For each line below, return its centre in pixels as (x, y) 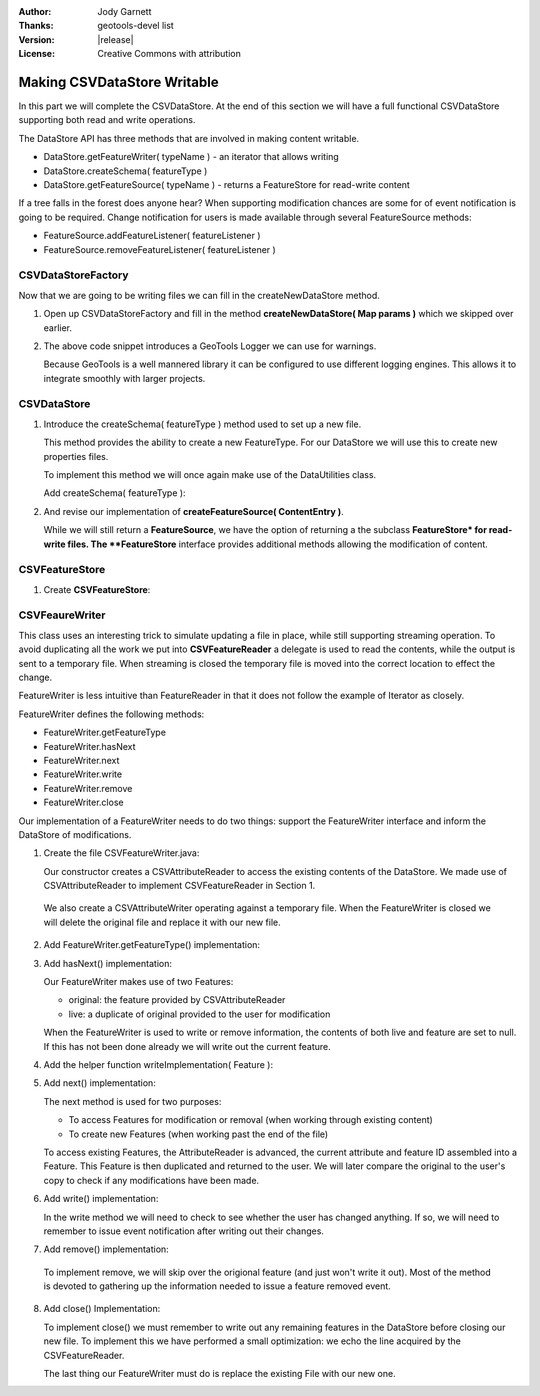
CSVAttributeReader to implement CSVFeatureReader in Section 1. (179, 886)
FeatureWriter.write (83, 774)
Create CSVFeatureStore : (97, 589)
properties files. (76, 456)
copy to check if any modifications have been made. (151, 1180)
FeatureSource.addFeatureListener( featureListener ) (152, 236)
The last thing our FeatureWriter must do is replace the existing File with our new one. (219, 1374)
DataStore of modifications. (75, 834)
